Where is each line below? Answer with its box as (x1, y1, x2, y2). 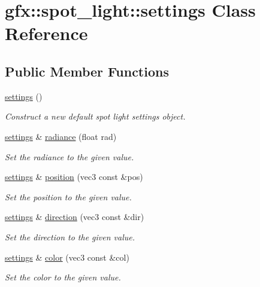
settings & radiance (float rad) (5, 130, 117, 142)
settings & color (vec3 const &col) (5, 251, 129, 263)
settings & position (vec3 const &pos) (5, 170, 143, 183)
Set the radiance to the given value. (5, 150, 134, 163)
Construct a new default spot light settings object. (5, 110, 186, 123)
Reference (5, 21, 88, 45)
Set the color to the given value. (5, 271, 121, 283)
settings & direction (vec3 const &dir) (5, 210, 144, 223)
